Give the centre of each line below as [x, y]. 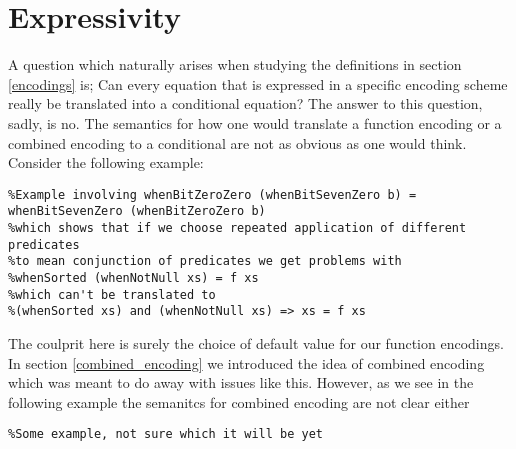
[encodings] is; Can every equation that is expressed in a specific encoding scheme [258, 83]
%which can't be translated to [112, 294]
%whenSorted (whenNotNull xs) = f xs [133, 277]
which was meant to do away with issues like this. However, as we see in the [241, 382]
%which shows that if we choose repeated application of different [237, 228]
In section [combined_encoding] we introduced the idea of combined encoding [246, 362]
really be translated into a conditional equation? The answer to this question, [245, 103]
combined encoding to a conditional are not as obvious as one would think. [237, 142]
